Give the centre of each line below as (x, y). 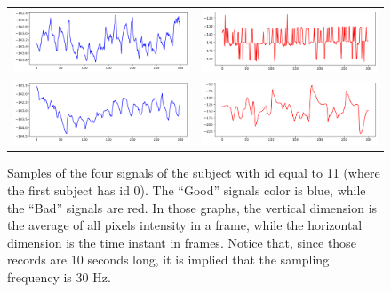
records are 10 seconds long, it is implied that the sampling (168, 260)
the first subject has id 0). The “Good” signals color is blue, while (187, 190)
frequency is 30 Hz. (59, 277)
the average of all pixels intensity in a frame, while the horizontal (185, 225)
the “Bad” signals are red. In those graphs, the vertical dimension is (192, 207)
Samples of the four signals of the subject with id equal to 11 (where (194, 173)
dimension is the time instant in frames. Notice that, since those (182, 242)
